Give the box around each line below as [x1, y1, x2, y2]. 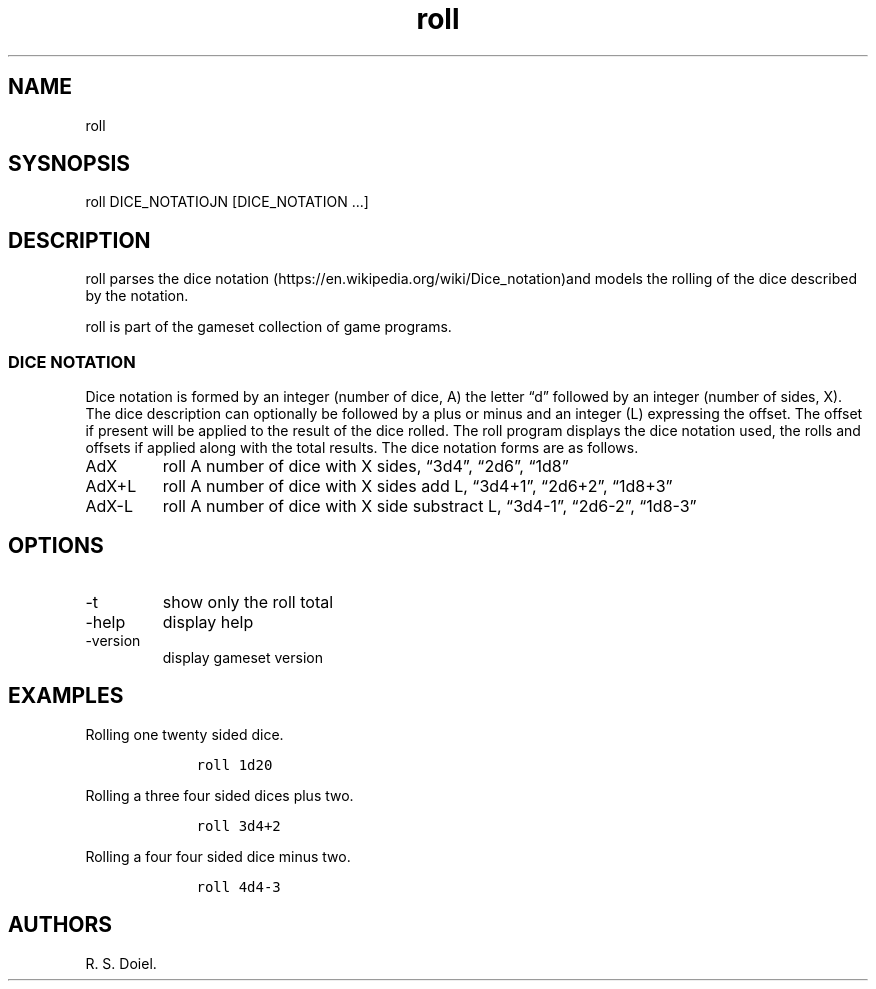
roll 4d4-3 [196, 878, 281, 895]
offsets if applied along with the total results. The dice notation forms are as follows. [85, 439, 639, 457]
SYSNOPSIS [8, 151, 131, 177]
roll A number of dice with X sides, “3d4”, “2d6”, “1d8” [162, 456, 569, 477]
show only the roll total [162, 591, 334, 612]
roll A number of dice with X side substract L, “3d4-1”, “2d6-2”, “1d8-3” [162, 496, 697, 517]
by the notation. [85, 287, 189, 305]
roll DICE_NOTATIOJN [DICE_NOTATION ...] [85, 193, 369, 211]
